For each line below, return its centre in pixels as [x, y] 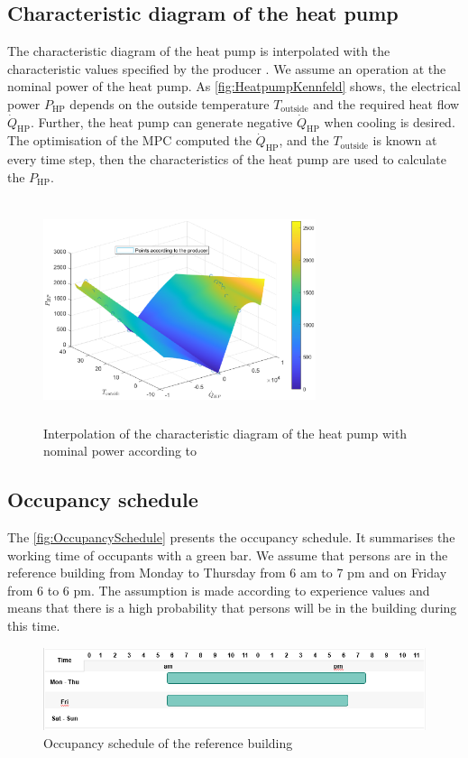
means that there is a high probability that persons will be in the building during [232, 608]
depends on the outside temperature [170, 103]
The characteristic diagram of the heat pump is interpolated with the [199, 51]
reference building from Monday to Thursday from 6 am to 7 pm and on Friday [227, 573]
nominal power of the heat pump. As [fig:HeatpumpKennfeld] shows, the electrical [234, 86]
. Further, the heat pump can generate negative [161, 121]
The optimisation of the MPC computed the [129, 140]
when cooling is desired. [390, 121]
